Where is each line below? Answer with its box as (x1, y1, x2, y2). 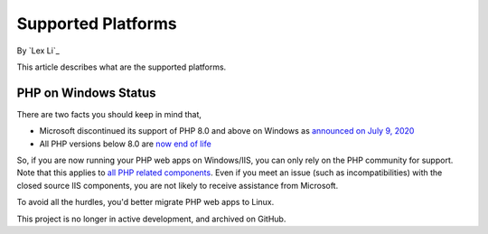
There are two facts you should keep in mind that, (16, 108, 202, 119)
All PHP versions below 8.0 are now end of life (39, 138, 211, 149)
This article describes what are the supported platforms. (16, 61, 227, 72)
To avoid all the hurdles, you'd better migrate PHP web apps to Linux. (16, 197, 275, 208)
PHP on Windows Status (16, 85, 157, 100)
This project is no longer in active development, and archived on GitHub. (16, 213, 286, 224)
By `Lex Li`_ (16, 45, 61, 56)
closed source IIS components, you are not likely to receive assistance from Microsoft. (16, 180, 339, 191)
